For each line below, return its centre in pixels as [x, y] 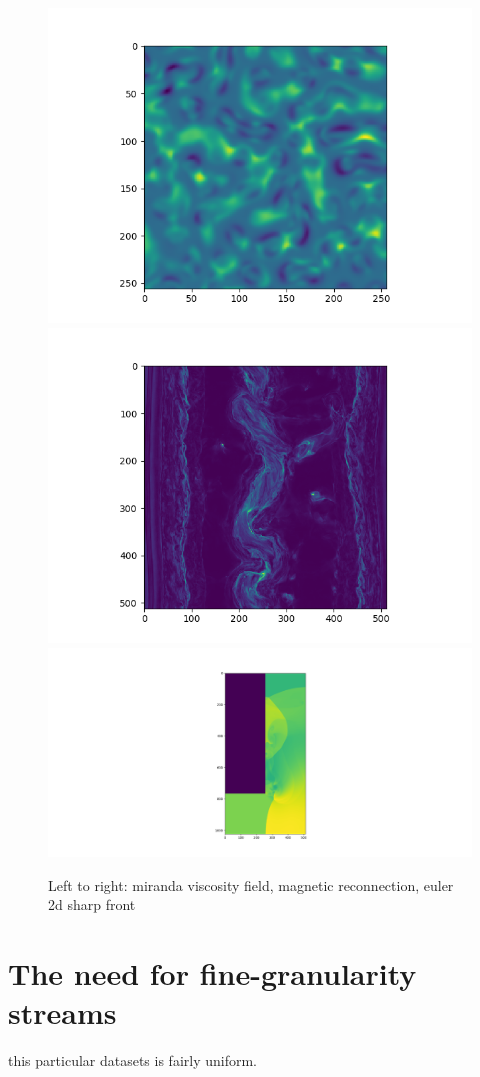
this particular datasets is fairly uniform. [133, 1060]
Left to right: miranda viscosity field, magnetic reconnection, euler [251, 884]
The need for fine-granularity [212, 972]
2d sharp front [92, 904]
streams [62, 1012]
